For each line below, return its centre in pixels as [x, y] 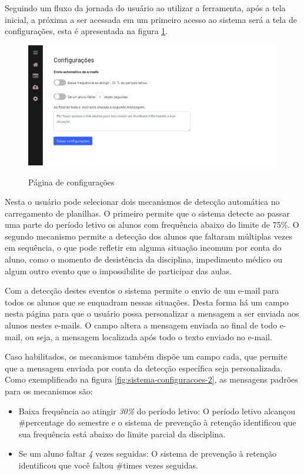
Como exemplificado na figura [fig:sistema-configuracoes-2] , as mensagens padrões [151, 379]
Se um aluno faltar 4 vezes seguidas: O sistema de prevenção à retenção [147, 454]
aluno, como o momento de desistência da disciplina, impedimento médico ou [143, 259]
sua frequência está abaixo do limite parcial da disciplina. [122, 434]
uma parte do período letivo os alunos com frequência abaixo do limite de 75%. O [152, 225]
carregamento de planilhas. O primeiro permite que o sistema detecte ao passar [147, 213]
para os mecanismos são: [49, 391]
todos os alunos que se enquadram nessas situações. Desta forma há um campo [147, 302]
